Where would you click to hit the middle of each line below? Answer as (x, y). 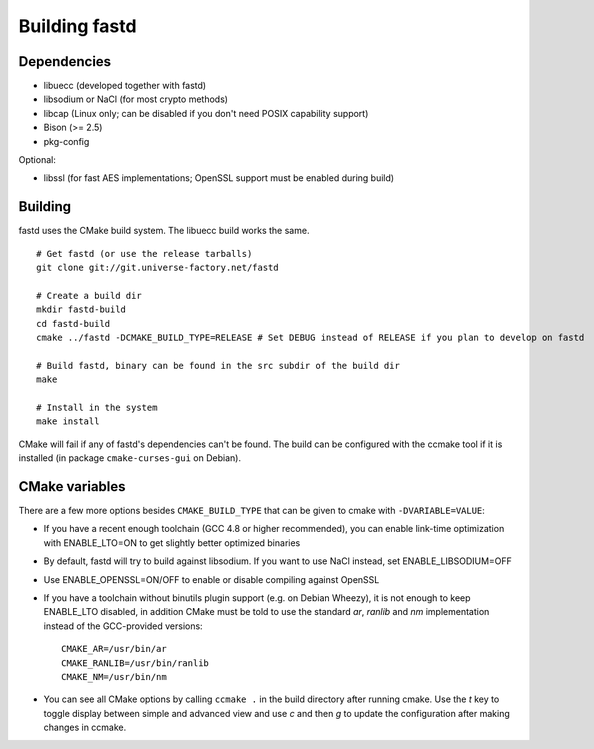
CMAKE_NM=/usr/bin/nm (114, 676)
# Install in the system (97, 407)
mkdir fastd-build (81, 309)
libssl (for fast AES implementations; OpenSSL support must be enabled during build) (219, 178)
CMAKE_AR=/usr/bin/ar (114, 649)
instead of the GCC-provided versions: (123, 626)
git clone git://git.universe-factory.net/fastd (157, 268)
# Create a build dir (89, 295)
